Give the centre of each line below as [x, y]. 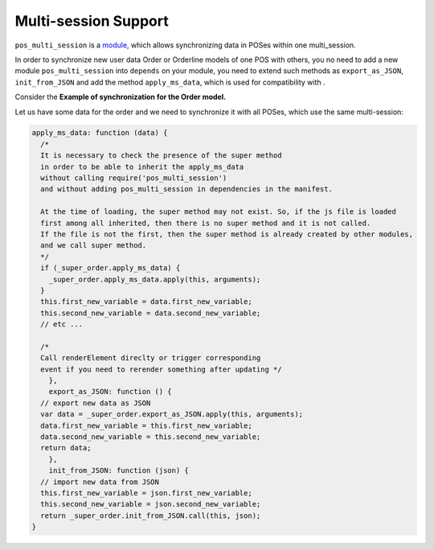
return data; [66, 448]
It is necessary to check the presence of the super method [161, 156]
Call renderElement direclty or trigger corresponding [151, 358]
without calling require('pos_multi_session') [134, 178]
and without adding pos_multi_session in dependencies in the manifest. [187, 189]
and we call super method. [94, 246]
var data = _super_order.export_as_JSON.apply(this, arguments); [172, 415]
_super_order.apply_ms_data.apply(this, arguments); [155, 279]
